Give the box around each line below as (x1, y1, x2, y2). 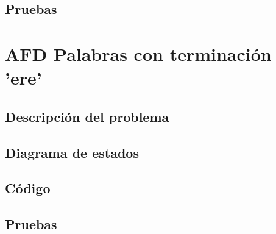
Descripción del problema (5, 107, 169, 126)
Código (5, 179, 51, 197)
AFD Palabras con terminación (5, 41, 272, 66)
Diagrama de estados (5, 143, 139, 161)
